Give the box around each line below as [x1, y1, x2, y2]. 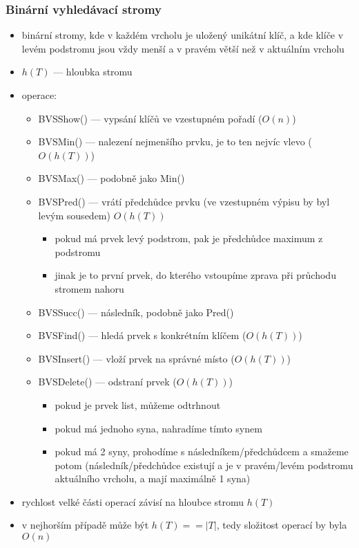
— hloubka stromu [53, 64, 133, 79]
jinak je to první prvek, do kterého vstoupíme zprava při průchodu [55, 268, 336, 282]
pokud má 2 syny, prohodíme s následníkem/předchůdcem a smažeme [55, 444, 349, 459]
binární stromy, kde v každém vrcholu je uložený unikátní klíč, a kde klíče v [21, 28, 344, 42]
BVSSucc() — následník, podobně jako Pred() [38, 304, 234, 319]
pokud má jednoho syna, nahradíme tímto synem [55, 421, 262, 435]
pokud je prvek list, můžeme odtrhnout [55, 397, 221, 412]
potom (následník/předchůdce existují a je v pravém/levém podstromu [55, 457, 353, 472]
